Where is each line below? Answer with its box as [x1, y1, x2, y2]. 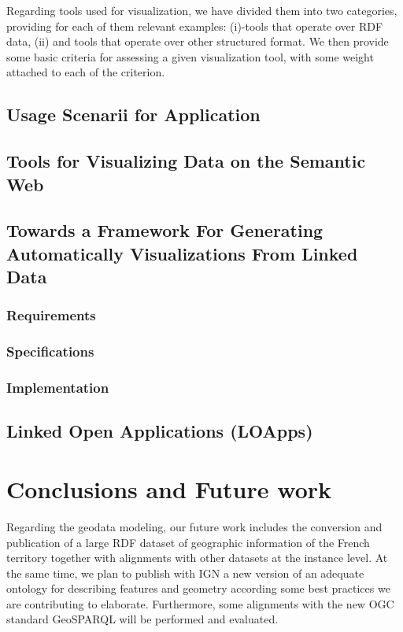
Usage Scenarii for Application [6, 102, 261, 127]
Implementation [6, 378, 109, 397]
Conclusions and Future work [6, 472, 332, 504]
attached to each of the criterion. [6, 64, 165, 80]
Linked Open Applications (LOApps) [6, 419, 313, 443]
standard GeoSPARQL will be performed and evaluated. [6, 611, 279, 627]
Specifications [6, 342, 94, 361]
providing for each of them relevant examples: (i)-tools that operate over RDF [6, 17, 383, 34]
